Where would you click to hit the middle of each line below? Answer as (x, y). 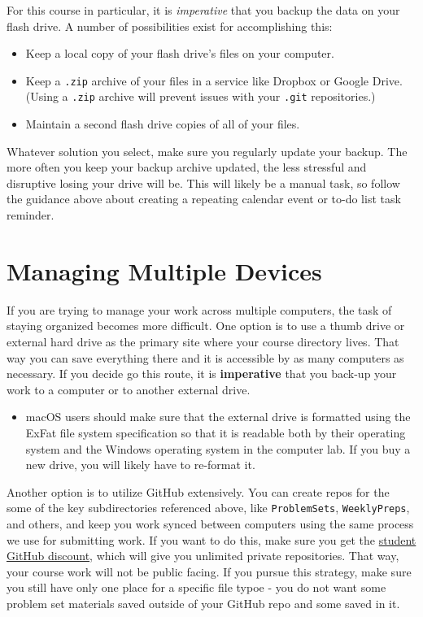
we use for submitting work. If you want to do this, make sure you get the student (211, 539)
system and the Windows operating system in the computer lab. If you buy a (218, 448)
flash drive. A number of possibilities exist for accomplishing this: (170, 26)
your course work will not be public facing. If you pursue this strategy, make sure (209, 571)
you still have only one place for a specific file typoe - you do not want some (196, 587)
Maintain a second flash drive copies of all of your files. (163, 124)
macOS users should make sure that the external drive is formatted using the (218, 417)
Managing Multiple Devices (164, 270)
